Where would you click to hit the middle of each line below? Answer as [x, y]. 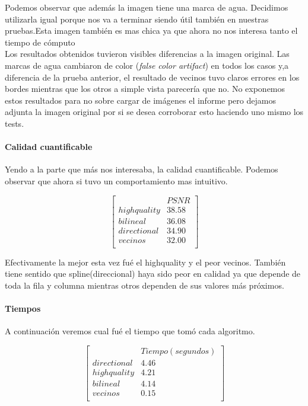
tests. [15, 123]
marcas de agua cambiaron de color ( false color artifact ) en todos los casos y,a [147, 65]
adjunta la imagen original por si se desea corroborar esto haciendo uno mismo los [154, 112]
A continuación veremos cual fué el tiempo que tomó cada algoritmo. [130, 331]
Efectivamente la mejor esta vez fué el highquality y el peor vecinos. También [145, 262]
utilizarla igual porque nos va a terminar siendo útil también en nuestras [137, 19]
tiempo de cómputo [40, 42]
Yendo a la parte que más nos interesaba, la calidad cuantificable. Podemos [142, 169]
